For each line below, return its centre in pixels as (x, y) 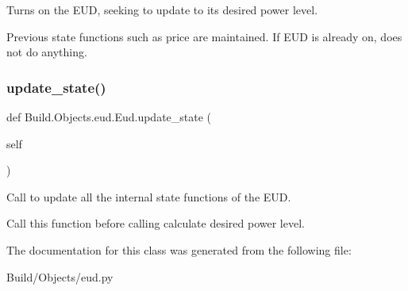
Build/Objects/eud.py (60, 276)
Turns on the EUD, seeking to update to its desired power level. (162, 10)
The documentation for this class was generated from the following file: (179, 249)
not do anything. (47, 52)
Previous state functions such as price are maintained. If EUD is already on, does (204, 36)
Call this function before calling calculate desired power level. (156, 223)
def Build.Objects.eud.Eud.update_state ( (109, 117)
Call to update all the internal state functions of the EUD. (149, 196)
